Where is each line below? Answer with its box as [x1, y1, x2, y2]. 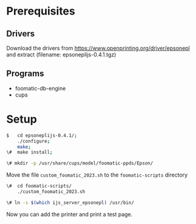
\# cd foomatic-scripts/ [6, 183, 72, 189]
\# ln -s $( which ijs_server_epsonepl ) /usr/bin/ [6, 199, 135, 206]
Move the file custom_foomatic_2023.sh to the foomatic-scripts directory [6, 171, 188, 178]
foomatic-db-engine [15, 84, 66, 92]
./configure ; [17, 138, 50, 144]
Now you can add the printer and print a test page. [6, 211, 133, 218]
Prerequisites [6, 4, 76, 18]
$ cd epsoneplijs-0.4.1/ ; [6, 132, 78, 138]
